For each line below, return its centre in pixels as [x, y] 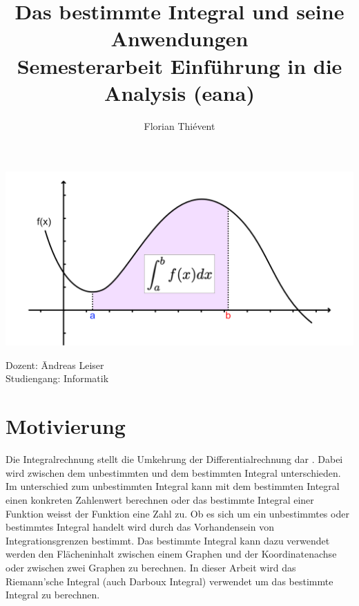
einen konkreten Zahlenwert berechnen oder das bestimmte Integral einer [160, 499]
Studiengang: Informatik [57, 378]
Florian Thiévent [179, 125]
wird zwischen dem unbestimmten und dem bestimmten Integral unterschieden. [173, 472]
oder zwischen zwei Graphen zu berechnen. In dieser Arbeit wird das [151, 567]
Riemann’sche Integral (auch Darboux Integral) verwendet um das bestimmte [169, 581]
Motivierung [66, 426]
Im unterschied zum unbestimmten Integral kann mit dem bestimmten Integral [173, 486]
